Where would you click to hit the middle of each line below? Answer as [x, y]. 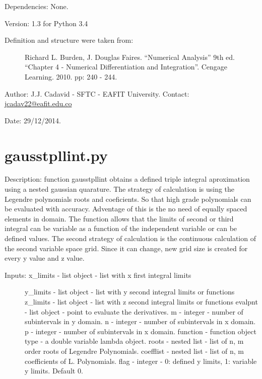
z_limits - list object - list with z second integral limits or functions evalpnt [141, 301]
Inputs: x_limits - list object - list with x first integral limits [98, 275]
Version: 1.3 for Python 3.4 [46, 23]
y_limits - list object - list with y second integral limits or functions [130, 292]
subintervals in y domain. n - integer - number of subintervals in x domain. [140, 321]
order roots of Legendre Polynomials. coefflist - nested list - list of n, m [134, 351]
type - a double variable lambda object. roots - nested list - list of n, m [134, 341]
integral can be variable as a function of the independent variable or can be [121, 228]
